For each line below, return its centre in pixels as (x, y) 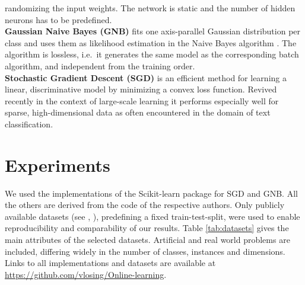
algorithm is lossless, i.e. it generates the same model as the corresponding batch (152, 54)
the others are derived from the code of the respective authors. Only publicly (145, 205)
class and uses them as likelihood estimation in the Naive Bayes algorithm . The (151, 42)
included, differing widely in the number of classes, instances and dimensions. (145, 251)
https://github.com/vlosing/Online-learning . (86, 274)
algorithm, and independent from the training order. (100, 65)
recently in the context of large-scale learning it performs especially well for (142, 100)
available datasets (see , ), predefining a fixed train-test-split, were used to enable (152, 216)
